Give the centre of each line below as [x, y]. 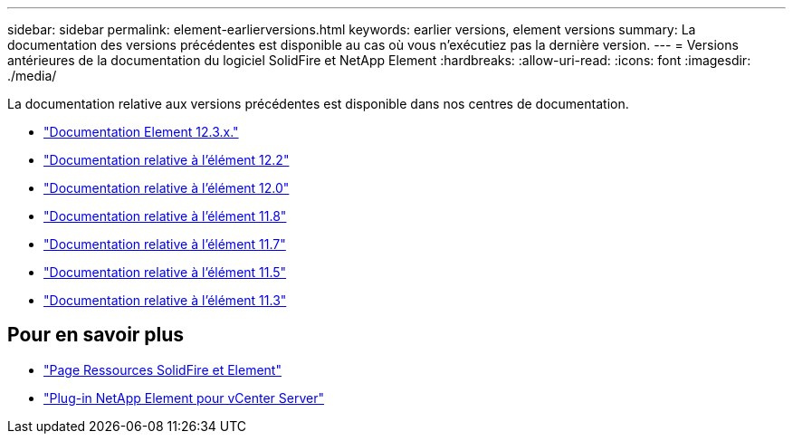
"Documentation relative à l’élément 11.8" [165, 216]
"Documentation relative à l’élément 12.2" [167, 160]
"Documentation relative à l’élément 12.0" [167, 188]
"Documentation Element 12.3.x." [141, 132]
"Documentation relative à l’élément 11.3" [165, 300]
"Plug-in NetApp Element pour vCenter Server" [184, 398]
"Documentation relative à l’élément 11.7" [165, 244]
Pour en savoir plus [96, 335]
